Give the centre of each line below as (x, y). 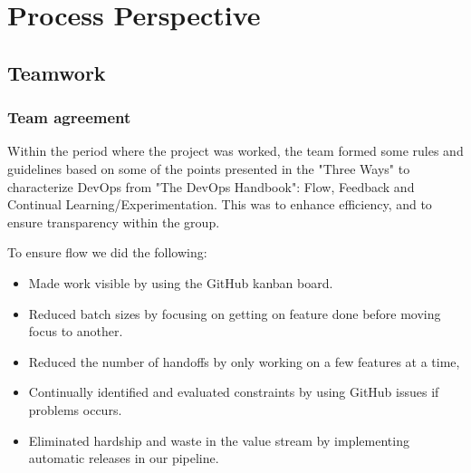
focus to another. (76, 331)
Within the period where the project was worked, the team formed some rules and (235, 151)
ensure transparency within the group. (114, 222)
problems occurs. (75, 409)
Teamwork (57, 72)
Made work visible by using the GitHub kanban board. (181, 282)
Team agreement (69, 117)
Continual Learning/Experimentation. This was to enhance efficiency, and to (220, 204)
